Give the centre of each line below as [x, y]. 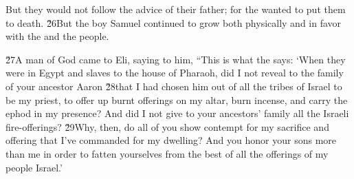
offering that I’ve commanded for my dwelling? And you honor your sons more [171, 140]
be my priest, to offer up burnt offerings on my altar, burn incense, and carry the [177, 99]
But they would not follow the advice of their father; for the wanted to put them [176, 9]
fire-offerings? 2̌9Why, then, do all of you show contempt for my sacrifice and [167, 126]
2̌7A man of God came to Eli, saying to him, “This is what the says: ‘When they [176, 59]
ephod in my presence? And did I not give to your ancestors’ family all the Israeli [177, 113]
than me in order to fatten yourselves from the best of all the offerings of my [167, 153]
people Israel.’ [34, 167]
